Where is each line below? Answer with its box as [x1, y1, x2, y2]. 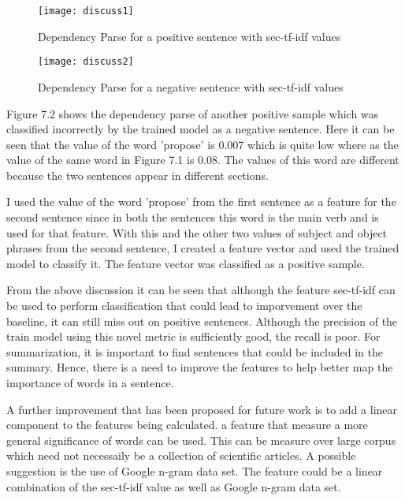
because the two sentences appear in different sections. [6, 166, 269, 183]
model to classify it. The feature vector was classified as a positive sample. [6, 255, 365, 271]
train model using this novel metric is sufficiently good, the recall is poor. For [6, 328, 381, 345]
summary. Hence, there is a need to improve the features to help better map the [6, 359, 393, 375]
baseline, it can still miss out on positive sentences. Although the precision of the [6, 312, 398, 329]
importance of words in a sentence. [6, 375, 174, 390]
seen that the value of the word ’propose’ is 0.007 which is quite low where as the [6, 136, 399, 152]
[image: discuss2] [38, 56, 134, 68]
